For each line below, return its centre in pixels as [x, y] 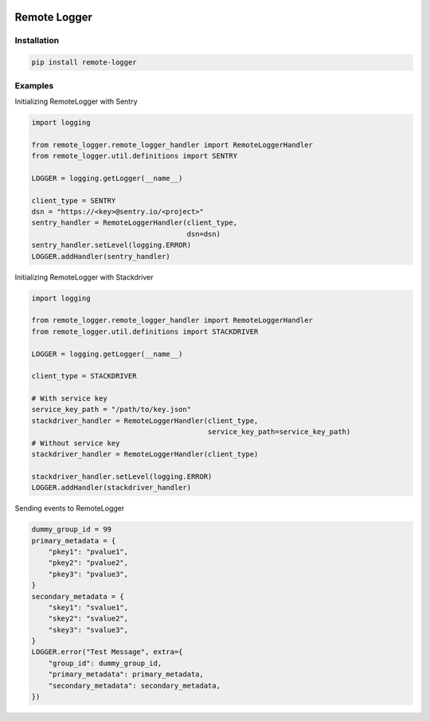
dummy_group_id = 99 [71, 529]
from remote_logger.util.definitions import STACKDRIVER [145, 331]
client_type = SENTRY [74, 200]
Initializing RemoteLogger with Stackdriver [84, 277]
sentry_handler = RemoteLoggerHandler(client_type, [135, 223]
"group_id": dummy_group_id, [105, 663]
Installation [37, 41]
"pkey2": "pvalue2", [88, 563]
